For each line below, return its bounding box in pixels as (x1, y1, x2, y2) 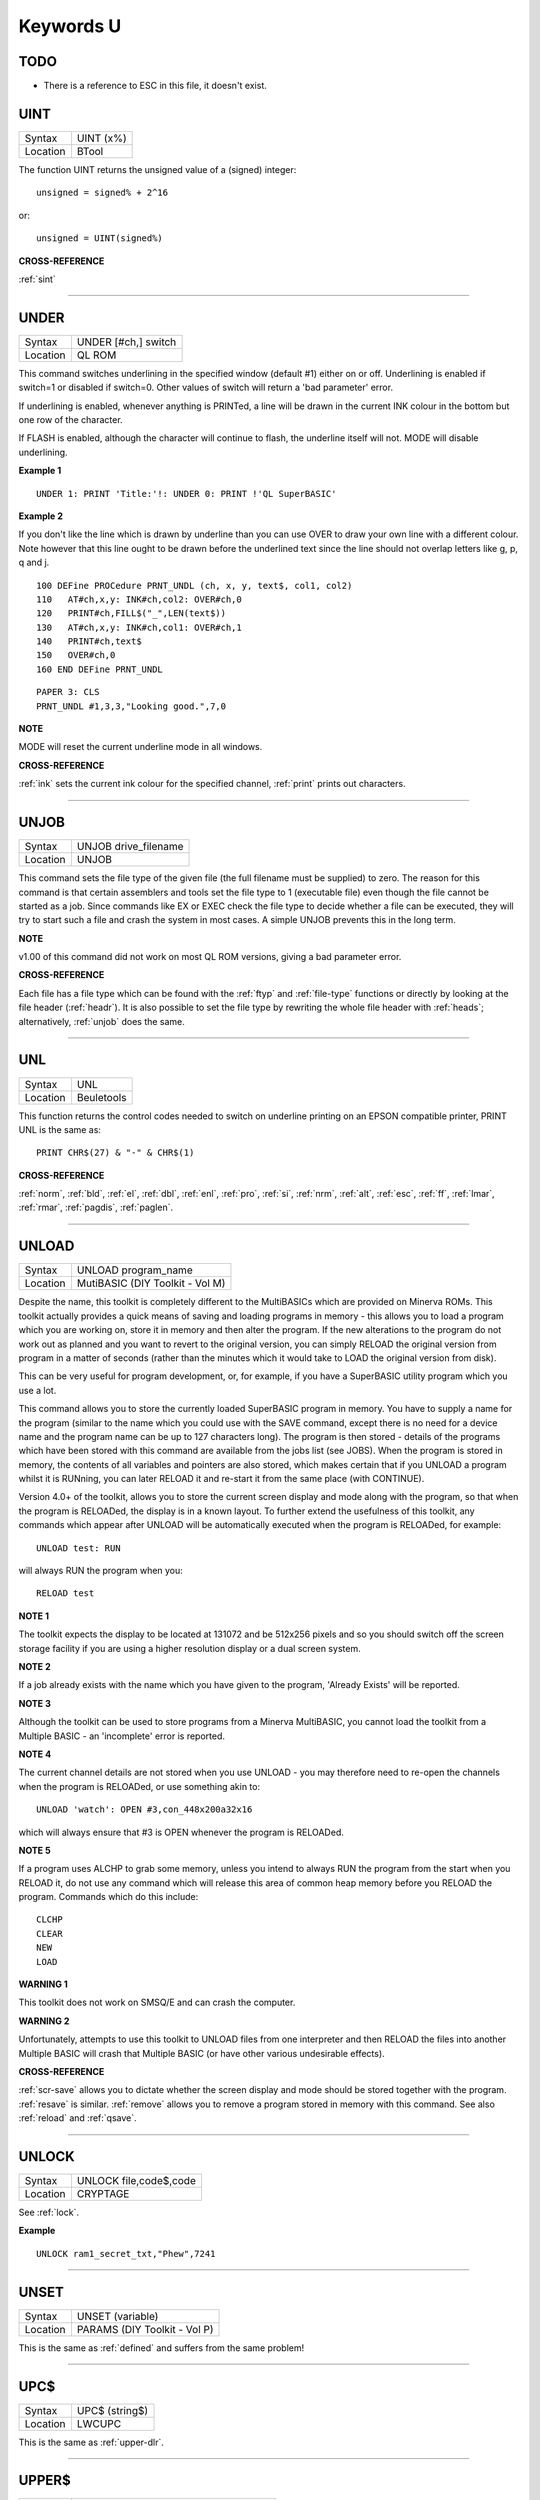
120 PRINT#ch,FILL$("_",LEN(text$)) (36, 608, 227, 619)
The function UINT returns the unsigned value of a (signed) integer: (18, 163, 297, 175)
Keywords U (18, 15, 122, 37)
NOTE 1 (18, 1610, 50, 1622)
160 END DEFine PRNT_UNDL (36, 663, 164, 675)
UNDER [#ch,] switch (76, 335, 177, 349)
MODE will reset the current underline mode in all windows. (18, 741, 263, 753)
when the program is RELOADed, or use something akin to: (18, 1780, 260, 1792)
